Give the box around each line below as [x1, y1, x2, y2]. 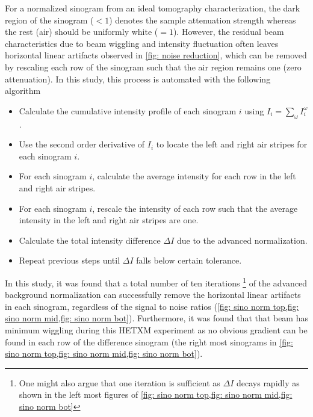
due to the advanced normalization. [176, 233, 308, 246]
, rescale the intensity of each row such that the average [92, 202, 298, 214]
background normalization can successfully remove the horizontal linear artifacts [5, 288, 301, 301]
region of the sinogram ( [5, 13, 94, 26]
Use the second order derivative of [19, 138, 145, 150]
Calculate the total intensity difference [19, 233, 161, 246]
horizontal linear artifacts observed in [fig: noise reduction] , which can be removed [5, 49, 307, 61]
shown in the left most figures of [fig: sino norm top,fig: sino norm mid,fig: [19, 388, 293, 401]
